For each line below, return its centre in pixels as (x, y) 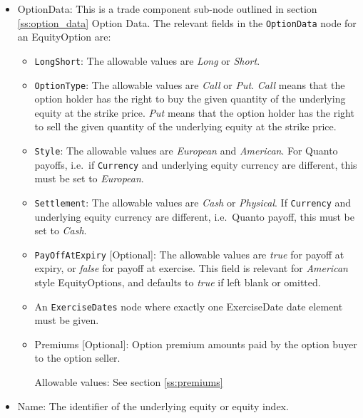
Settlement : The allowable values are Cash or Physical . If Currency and (193, 202)
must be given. (67, 320)
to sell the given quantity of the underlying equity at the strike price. (185, 126)
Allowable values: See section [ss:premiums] (129, 381)
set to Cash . (61, 230)
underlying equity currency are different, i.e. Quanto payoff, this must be (194, 216)
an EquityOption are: (64, 37)
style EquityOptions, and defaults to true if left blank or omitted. (178, 282)
